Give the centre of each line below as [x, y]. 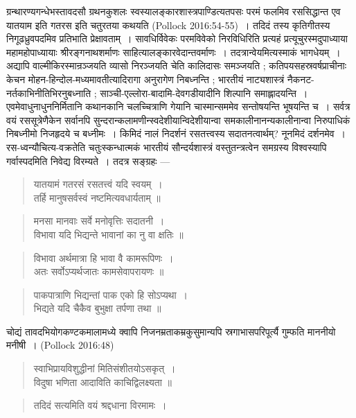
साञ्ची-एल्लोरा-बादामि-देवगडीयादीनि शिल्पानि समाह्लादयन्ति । [204, 93]
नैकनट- [301, 79]
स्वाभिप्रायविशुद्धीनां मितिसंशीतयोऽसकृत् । [105, 368]
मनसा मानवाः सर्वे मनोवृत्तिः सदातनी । [99, 221]
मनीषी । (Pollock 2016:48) [60, 345]
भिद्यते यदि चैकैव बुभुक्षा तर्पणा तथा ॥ [97, 308]
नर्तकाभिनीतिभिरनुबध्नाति [49, 93]
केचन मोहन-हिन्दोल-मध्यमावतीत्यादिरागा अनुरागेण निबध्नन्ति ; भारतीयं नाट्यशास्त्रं [145, 79]
